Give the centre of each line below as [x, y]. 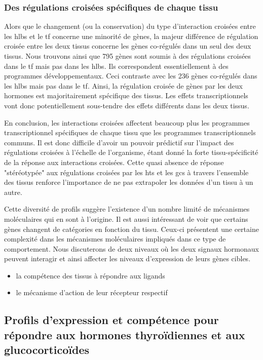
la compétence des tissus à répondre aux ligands [90, 275]
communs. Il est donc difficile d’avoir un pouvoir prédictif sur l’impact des [119, 142]
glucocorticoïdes [47, 350]
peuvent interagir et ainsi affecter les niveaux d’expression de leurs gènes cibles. [127, 258]
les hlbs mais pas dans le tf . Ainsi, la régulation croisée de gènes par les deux [123, 85]
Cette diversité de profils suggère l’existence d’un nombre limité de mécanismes [127, 209]
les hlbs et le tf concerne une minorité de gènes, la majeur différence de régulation [131, 36]
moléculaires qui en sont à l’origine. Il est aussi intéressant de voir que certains [126, 218]
